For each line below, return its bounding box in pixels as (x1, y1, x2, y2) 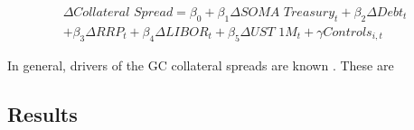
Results (7, 99, 78, 127)
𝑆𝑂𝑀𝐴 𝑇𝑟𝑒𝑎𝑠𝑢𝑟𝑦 (240, 6, 335, 20)
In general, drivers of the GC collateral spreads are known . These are (7, 55, 394, 74)
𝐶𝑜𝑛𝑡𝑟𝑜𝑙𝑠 (323, 25, 372, 39)
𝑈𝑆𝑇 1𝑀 (250, 25, 297, 39)
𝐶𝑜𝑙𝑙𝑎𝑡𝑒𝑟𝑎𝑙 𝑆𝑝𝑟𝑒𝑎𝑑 (73, 6, 174, 20)
